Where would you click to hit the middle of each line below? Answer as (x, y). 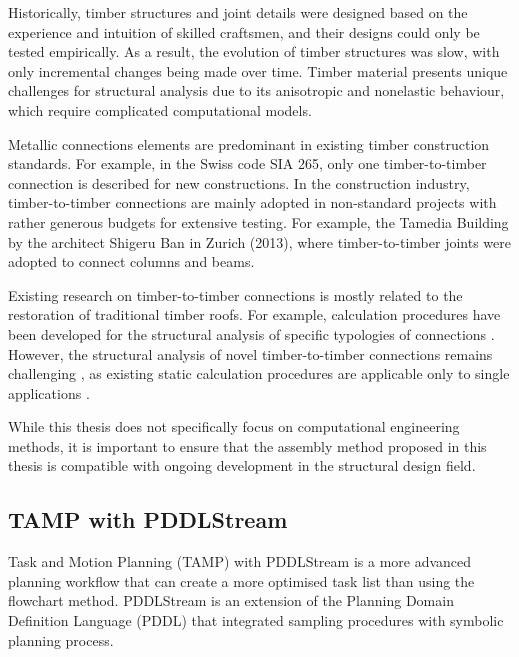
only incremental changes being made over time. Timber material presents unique (258, 70)
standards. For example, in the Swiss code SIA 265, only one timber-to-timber (247, 163)
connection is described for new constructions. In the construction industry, (239, 182)
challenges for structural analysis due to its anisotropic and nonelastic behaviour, (256, 90)
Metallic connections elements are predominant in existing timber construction (249, 143)
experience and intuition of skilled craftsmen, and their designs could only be (244, 31)
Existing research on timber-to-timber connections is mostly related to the (235, 294)
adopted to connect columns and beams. (131, 261)
